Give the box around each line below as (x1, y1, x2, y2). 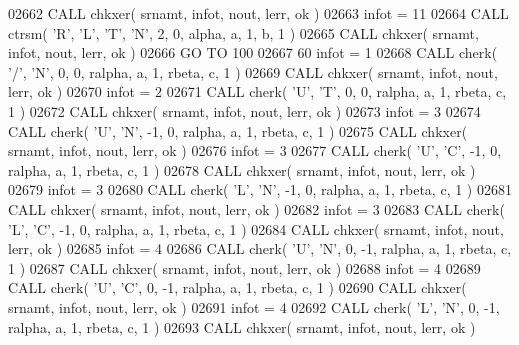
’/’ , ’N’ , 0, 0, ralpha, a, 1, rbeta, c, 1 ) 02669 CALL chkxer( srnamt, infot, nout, (8, 61, 498, 82)
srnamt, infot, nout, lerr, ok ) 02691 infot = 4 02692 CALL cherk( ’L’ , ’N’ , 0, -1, (8, 296, 500, 317)
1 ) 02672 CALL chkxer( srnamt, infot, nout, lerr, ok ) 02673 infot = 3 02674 (8, 100, 481, 121)
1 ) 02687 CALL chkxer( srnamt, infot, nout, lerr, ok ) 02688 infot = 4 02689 (8, 257, 481, 278)
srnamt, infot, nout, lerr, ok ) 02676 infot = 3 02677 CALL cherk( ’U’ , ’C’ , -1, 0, (8, 140, 502, 161)
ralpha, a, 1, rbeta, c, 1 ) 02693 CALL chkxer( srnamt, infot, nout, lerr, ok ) (8, 316, 476, 337)
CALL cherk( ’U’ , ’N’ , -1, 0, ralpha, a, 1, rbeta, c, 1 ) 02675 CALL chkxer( (8, 120, 468, 141)
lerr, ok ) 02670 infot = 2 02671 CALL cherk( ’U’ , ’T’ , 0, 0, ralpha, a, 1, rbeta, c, (8, 81, 507, 102)
